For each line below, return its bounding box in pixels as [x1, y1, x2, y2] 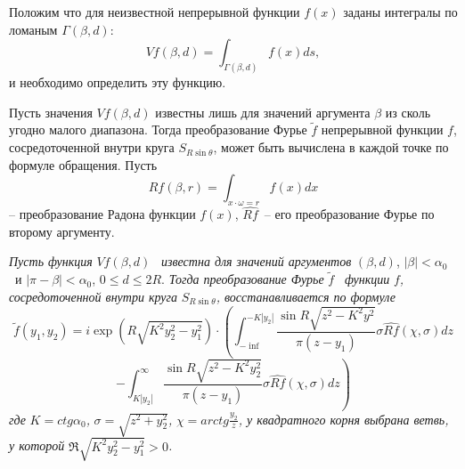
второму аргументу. [9, 222, 115, 240]
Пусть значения [9, 102, 93, 121]
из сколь [385, 102, 431, 121]
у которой [9, 436, 65, 455]
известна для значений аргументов [161, 252, 352, 271]
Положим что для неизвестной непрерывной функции [9, 3, 300, 20]
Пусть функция [9, 252, 93, 271]
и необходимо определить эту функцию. [9, 73, 226, 92]
